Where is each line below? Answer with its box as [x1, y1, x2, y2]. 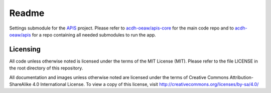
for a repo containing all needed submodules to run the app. [32, 31, 157, 37]
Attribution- [229, 74, 253, 80]
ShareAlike [9, 81, 32, 87]
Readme [9, 7, 45, 18]
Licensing [9, 45, 41, 53]
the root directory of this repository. [9, 65, 83, 71]
